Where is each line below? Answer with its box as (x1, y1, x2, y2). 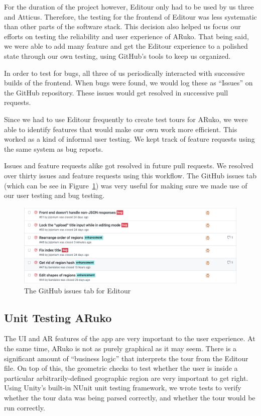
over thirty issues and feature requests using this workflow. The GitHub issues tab (4, 170, 257, 180)
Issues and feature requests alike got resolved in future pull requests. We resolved (4, 160, 253, 171)
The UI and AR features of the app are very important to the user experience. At (4, 333, 255, 344)
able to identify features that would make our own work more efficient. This (4, 124, 237, 134)
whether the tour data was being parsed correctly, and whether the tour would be (4, 392, 255, 403)
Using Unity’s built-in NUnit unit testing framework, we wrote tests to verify (4, 382, 241, 393)
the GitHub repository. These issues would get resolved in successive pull (4, 87, 228, 97)
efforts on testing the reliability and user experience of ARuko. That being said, (4, 31, 249, 41)
